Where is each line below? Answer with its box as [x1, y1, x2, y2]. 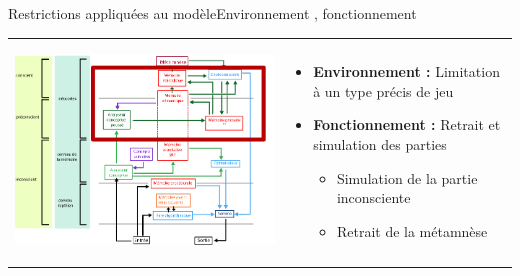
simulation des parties [313, 134, 447, 155]
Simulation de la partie [336, 167, 478, 188]
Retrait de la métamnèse [336, 220, 488, 241]
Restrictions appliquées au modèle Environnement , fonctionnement [8, 3, 417, 23]
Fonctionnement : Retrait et [313, 114, 501, 135]
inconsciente [336, 187, 411, 208]
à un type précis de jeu [313, 80, 454, 101]
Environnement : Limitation [313, 61, 500, 82]
